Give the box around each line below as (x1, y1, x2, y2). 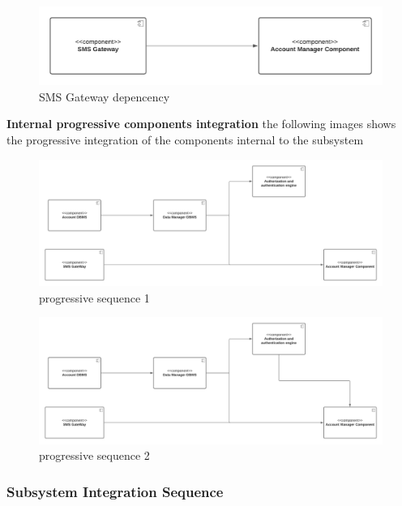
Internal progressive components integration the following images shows (6, 115, 396, 132)
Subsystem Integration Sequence (6, 482, 224, 501)
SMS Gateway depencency (39, 88, 170, 105)
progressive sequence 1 (39, 289, 150, 306)
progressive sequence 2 (39, 447, 150, 464)
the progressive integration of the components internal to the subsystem (6, 131, 364, 148)
